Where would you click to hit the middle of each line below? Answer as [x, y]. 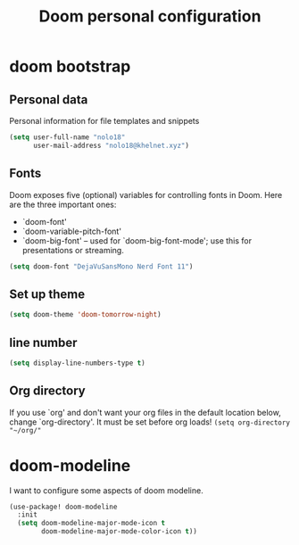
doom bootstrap [70, 66]
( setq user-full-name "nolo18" [67, 137]
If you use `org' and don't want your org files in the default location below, [145, 412]
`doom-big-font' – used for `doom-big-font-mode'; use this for [137, 240]
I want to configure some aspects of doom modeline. [106, 490]
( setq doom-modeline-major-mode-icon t [91, 524]
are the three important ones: [63, 204]
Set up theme [47, 294]
